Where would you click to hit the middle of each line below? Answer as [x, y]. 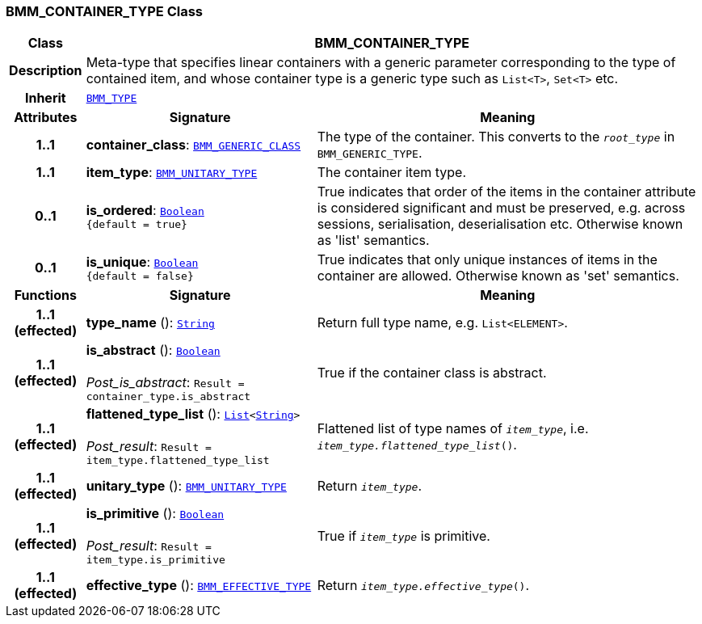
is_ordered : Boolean [145, 210]
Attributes [46, 118]
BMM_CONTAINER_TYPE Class [104, 11]
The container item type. [391, 173]
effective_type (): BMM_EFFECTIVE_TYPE [199, 586]
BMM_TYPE [111, 98]
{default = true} [137, 224]
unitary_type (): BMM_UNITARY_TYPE [186, 486]
